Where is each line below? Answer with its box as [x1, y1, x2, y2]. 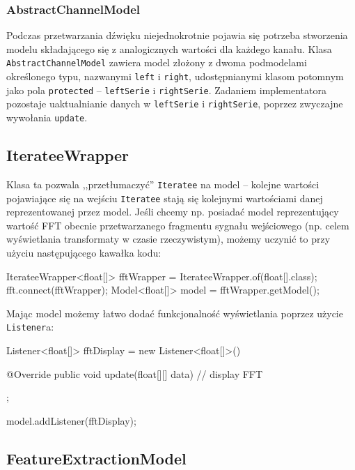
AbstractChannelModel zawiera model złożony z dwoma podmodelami [6, 55, 307, 70]
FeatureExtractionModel [6, 447, 187, 469]
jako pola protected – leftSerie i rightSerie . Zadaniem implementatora [6, 82, 326, 97]
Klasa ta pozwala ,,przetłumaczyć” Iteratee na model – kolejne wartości [6, 176, 319, 191]
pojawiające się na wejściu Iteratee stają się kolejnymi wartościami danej [6, 190, 323, 205]
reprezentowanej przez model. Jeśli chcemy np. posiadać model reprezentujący [6, 204, 339, 219]
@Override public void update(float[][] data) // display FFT [6, 366, 263, 381]
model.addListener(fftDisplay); [6, 413, 136, 427]
